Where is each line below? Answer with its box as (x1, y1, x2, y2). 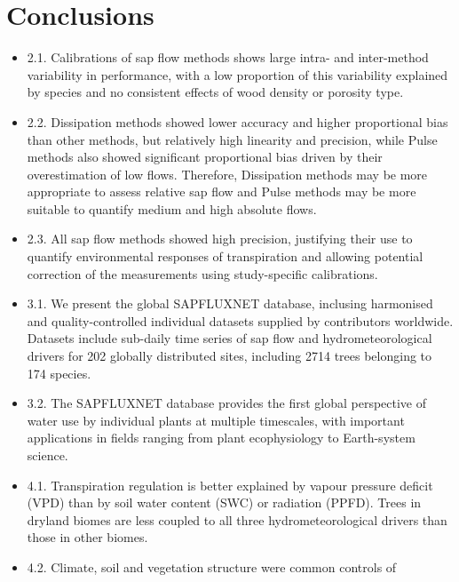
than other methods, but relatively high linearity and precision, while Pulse (27, 130, 438, 148)
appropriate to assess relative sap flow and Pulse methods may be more (27, 182, 416, 201)
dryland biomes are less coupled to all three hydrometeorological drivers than (27, 510, 447, 529)
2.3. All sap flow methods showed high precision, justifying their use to (27, 229, 413, 248)
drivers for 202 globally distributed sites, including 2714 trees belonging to (27, 347, 432, 365)
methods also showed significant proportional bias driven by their (27, 147, 383, 166)
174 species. (27, 363, 91, 382)
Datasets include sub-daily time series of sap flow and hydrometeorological (27, 329, 432, 347)
